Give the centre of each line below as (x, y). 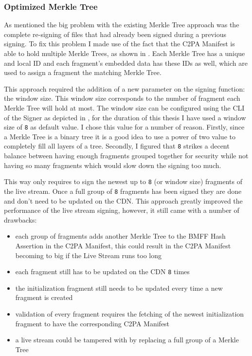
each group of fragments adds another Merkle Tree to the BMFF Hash (120, 236)
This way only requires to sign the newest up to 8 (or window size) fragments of (123, 181)
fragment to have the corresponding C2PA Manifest (92, 323)
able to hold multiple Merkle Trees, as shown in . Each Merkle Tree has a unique (125, 53)
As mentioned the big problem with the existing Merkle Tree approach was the (122, 25)
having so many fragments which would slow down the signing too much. (113, 165)
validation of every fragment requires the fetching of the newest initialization (130, 313)
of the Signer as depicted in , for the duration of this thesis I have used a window (125, 117)
